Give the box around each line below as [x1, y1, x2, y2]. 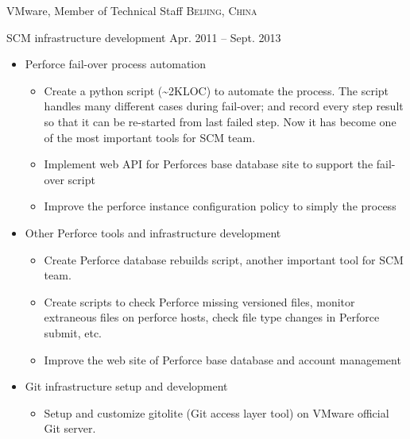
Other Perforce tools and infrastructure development [25, 224, 281, 241]
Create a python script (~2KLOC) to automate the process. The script [44, 82, 389, 98]
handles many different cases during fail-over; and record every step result [44, 98, 404, 114]
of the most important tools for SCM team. [44, 129, 256, 145]
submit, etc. [44, 324, 102, 341]
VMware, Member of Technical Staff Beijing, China [6, 2, 257, 18]
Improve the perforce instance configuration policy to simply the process [44, 198, 396, 214]
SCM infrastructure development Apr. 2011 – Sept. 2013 [6, 29, 281, 45]
